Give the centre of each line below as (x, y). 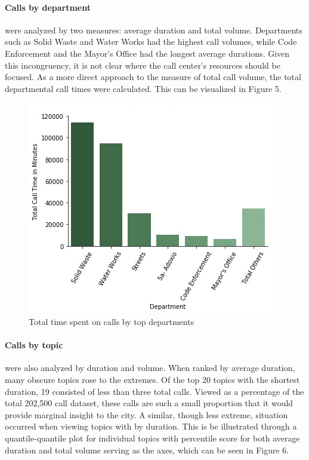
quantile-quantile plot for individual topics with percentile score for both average (152, 438)
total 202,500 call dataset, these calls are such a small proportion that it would (149, 403)
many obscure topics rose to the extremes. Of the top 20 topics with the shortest (152, 379)
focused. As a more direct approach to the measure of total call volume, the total (153, 77)
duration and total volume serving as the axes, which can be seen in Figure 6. (147, 450)
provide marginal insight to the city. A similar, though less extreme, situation (146, 414)
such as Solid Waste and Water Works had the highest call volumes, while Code (151, 42)
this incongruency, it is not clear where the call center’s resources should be (143, 65)
